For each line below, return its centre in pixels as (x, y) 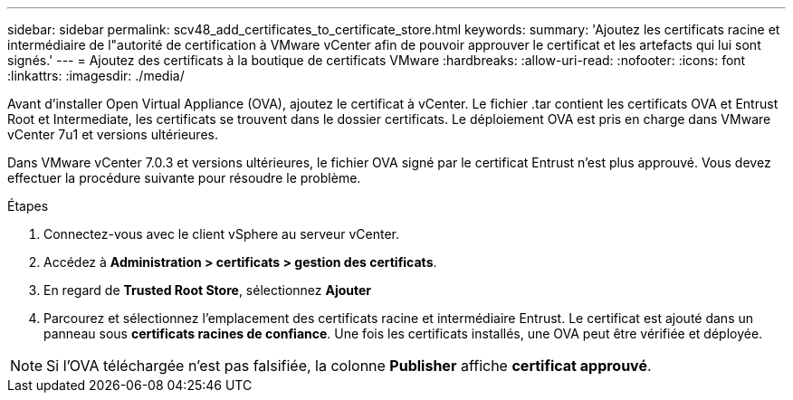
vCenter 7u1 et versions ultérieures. (113, 134)
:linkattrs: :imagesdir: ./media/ (96, 76)
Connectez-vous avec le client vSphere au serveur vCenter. (221, 234)
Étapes (28, 206)
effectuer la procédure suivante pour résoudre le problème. (184, 178)
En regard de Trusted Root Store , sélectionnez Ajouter (208, 290)
